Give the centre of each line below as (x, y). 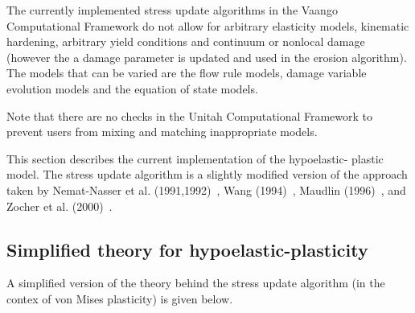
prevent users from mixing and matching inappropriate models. (162, 132)
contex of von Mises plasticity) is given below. (120, 298)
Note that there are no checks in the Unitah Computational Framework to (190, 115)
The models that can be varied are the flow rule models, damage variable (187, 73)
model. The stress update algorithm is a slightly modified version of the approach (207, 174)
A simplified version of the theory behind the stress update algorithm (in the (196, 283)
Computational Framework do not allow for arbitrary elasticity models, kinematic (208, 25)
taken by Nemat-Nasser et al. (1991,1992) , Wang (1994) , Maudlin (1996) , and (206, 189)
